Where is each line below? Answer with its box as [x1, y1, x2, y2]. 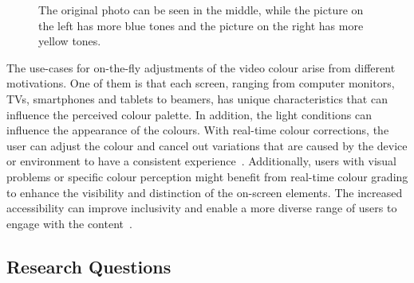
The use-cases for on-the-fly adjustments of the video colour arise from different [6, 59, 396, 76]
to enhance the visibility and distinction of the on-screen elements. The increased [6, 184, 403, 200]
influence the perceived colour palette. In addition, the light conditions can [6, 106, 372, 122]
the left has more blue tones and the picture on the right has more [38, 17, 364, 33]
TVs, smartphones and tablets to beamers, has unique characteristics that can [6, 90, 388, 107]
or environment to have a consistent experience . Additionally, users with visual [6, 153, 397, 169]
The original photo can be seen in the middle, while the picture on [38, 2, 364, 17]
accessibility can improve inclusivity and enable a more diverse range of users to [6, 200, 397, 216]
